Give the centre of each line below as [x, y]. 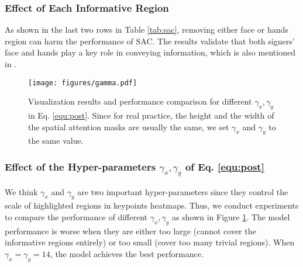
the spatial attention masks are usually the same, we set [129, 126]
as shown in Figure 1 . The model [231, 216]
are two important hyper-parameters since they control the [183, 191]
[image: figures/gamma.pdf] [83, 83]
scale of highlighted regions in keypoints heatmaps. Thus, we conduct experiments [152, 205]
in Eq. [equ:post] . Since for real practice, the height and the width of [151, 115]
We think [21, 191]
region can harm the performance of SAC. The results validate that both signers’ [150, 41]
